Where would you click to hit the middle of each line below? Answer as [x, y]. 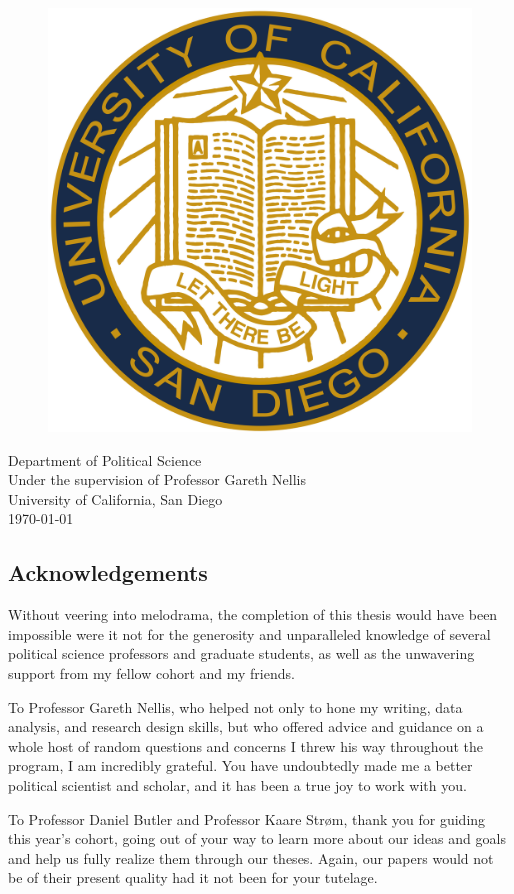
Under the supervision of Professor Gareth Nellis [157, 479]
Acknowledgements [108, 572]
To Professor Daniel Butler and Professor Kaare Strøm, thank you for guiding [247, 818]
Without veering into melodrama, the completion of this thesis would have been [253, 614]
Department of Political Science [105, 459]
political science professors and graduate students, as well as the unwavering [241, 653]
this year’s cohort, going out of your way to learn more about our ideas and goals [257, 838]
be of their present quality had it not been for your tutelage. [193, 877]
